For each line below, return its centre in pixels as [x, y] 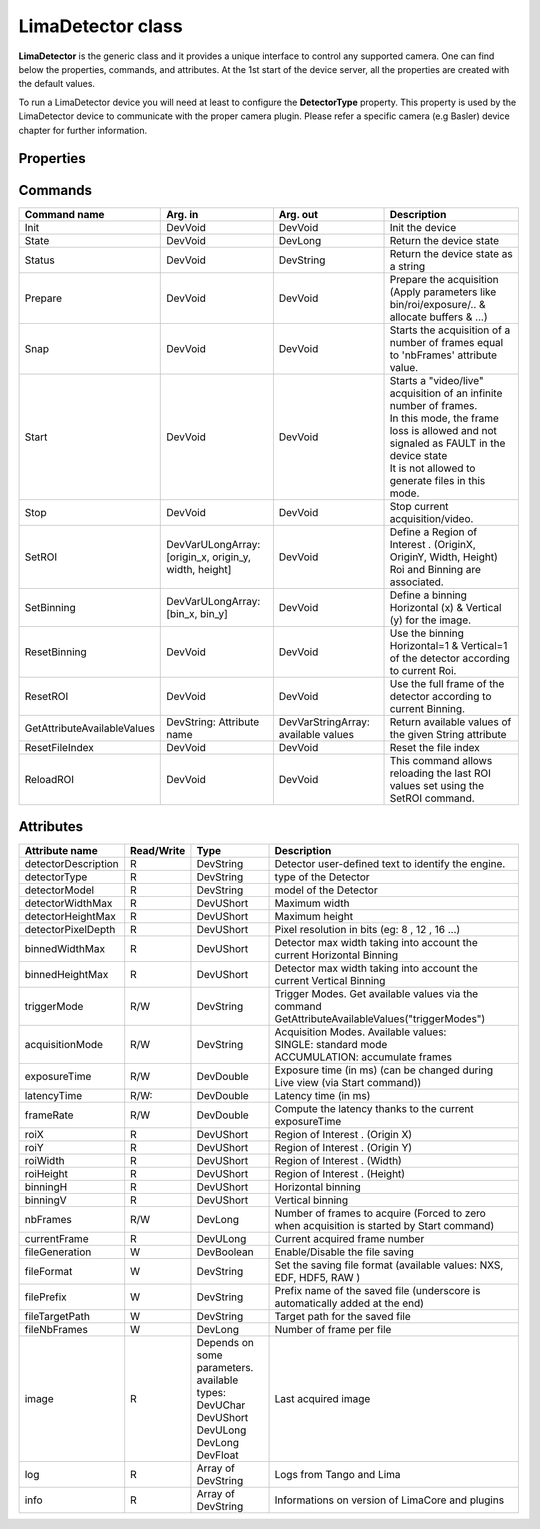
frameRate [49, 1115]
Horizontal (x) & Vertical [445, 608]
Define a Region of [433, 532]
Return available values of [450, 722]
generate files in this [437, 481]
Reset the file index [434, 748]
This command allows [441, 761]
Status [39, 260]
